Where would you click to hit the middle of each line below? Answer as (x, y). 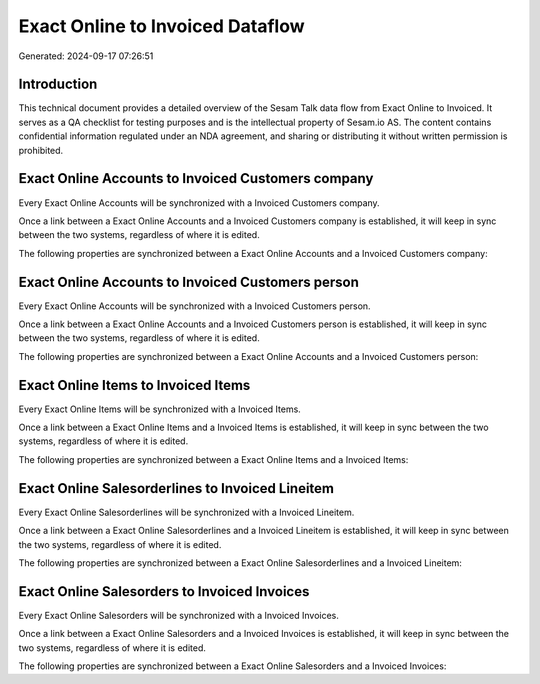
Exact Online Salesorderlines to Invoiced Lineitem (176, 488)
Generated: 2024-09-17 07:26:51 (86, 56)
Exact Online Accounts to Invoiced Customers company (196, 178)
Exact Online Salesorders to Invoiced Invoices (164, 591)
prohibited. (41, 150)
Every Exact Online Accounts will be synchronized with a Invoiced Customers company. (199, 202)
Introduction (58, 84)
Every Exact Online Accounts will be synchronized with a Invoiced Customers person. (194, 306)
